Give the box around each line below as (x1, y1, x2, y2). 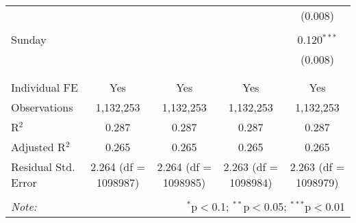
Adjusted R (11, 139, 66, 155)
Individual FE (11, 79, 78, 95)
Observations (11, 99, 73, 115)
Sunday (11, 31, 47, 47)
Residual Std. (11, 159, 75, 174)
